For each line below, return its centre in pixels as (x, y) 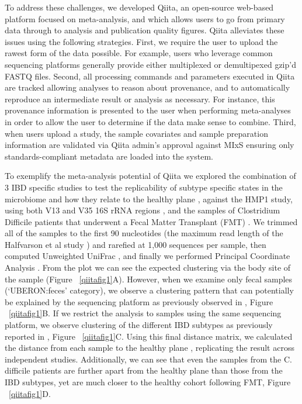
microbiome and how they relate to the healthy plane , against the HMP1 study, (149, 198)
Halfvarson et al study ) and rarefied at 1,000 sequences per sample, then (136, 244)
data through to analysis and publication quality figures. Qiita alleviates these (145, 30)
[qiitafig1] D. (30, 393)
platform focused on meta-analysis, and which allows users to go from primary (145, 18)
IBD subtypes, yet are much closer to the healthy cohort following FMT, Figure (148, 382)
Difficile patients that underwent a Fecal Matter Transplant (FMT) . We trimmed (151, 221)
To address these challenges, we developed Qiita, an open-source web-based (139, 7)
